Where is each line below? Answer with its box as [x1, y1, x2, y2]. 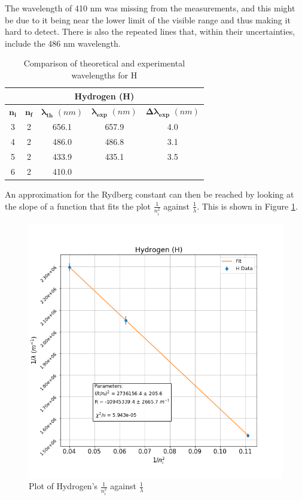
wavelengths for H [71, 68, 138, 81]
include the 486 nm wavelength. [5, 37, 121, 49]
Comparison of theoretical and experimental [23, 57, 185, 69]
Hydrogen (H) [74, 89, 135, 102]
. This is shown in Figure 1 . [197, 199, 298, 212]
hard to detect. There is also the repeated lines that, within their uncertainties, [5, 25, 295, 38]
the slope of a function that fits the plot [5, 199, 151, 212]
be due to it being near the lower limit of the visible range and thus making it [5, 13, 291, 26]
